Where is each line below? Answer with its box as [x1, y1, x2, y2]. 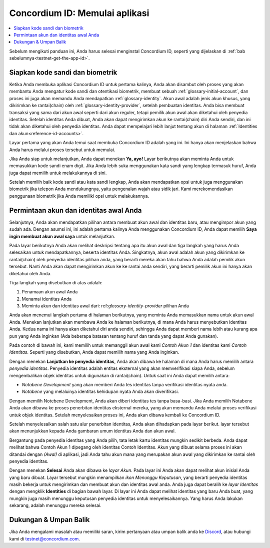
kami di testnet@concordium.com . [9, 535, 80, 541]
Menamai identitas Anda [21, 296, 72, 302]
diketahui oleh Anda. [9, 270, 52, 276]
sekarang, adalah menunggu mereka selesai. [9, 502, 102, 508]
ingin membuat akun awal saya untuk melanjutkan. [9, 233, 115, 239]
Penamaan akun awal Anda [21, 289, 78, 295]
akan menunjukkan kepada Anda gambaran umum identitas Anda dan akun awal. [9, 428, 176, 434]
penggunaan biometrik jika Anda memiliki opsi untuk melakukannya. [9, 193, 149, 199]
